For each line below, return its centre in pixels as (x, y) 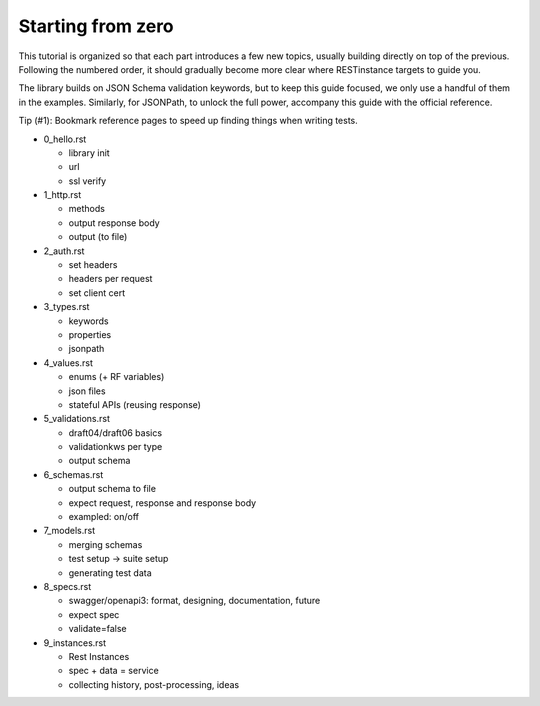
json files (87, 391)
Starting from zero (96, 26)
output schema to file (112, 489)
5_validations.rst (76, 419)
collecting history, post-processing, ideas (154, 684)
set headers (93, 265)
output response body (114, 222)
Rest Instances (99, 656)
